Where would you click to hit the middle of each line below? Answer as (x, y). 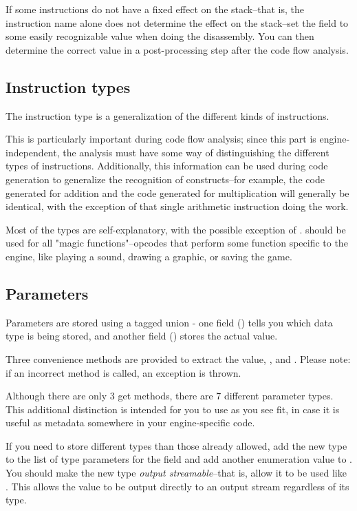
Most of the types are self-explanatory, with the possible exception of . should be (176, 229)
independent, (33, 152)
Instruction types (68, 86)
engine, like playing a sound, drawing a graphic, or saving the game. (149, 256)
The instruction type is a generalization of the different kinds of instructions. (167, 115)
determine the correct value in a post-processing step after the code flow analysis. (177, 49)
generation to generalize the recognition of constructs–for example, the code (165, 179)
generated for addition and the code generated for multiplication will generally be (177, 192)
